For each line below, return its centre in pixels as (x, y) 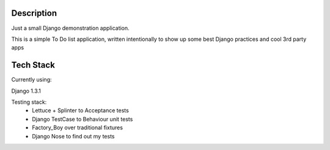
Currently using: (31, 80)
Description (34, 13)
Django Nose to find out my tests (73, 136)
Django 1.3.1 (26, 91)
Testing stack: (29, 102)
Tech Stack (33, 65)
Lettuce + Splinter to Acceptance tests (81, 110)
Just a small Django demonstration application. (70, 28)
